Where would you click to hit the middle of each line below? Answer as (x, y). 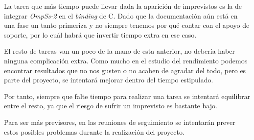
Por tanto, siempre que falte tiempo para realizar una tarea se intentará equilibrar (127, 96)
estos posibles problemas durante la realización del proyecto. (94, 131)
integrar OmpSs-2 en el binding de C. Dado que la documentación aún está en (121, 15)
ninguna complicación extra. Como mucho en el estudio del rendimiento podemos (126, 60)
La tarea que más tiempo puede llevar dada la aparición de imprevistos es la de (123, 6)
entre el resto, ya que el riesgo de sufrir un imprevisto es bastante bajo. (111, 106)
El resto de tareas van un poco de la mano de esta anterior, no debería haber (119, 51)
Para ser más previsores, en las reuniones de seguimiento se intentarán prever (120, 122)
